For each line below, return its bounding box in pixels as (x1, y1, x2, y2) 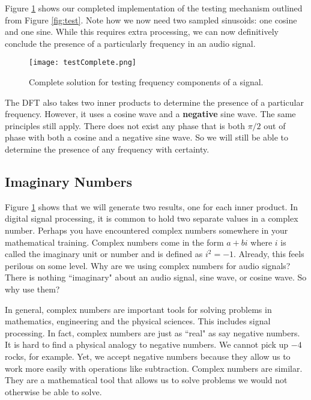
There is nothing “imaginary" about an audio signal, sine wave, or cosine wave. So (5, 271, 307, 283)
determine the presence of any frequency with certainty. (5, 143, 210, 155)
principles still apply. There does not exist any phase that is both (5, 119, 245, 132)
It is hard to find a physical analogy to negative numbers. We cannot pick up (5, 338, 289, 351)
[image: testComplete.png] (29, 58, 136, 67)
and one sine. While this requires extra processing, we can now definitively (5, 25, 279, 38)
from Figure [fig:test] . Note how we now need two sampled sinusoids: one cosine (5, 13, 297, 26)
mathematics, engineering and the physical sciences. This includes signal (5, 315, 271, 327)
